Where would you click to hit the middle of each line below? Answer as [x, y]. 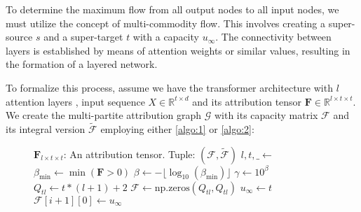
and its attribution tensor [247, 101]
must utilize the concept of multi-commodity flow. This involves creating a [166, 23]
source [19, 37]
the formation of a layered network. [82, 64]
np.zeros [172, 188]
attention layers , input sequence [75, 101]
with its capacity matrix [266, 115]
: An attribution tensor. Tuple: [129, 154]
